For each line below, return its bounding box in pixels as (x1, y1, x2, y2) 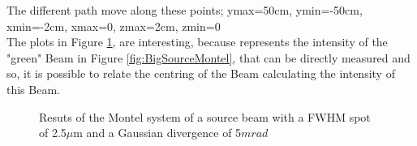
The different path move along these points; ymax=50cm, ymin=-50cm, (6, 2, 363, 18)
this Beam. (6, 80, 60, 97)
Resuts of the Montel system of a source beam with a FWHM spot (39, 108, 371, 125)
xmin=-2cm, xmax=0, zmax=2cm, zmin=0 (6, 17, 221, 34)
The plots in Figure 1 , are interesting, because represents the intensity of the (6, 33, 388, 50)
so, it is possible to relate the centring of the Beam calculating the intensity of (6, 65, 395, 82)
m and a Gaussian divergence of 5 (73, 124, 242, 141)
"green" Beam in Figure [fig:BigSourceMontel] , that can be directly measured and (6, 49, 411, 66)
